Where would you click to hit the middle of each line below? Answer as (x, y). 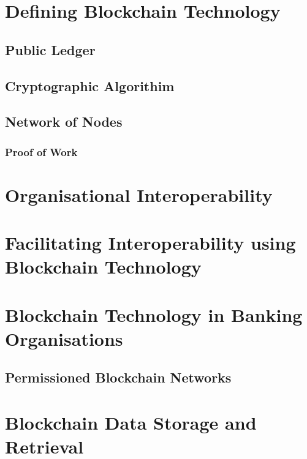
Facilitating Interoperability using (150, 243)
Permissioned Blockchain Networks (118, 377)
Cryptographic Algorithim (90, 85)
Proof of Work (41, 151)
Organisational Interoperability (139, 194)
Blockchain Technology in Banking (154, 314)
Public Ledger (50, 49)
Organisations (64, 338)
